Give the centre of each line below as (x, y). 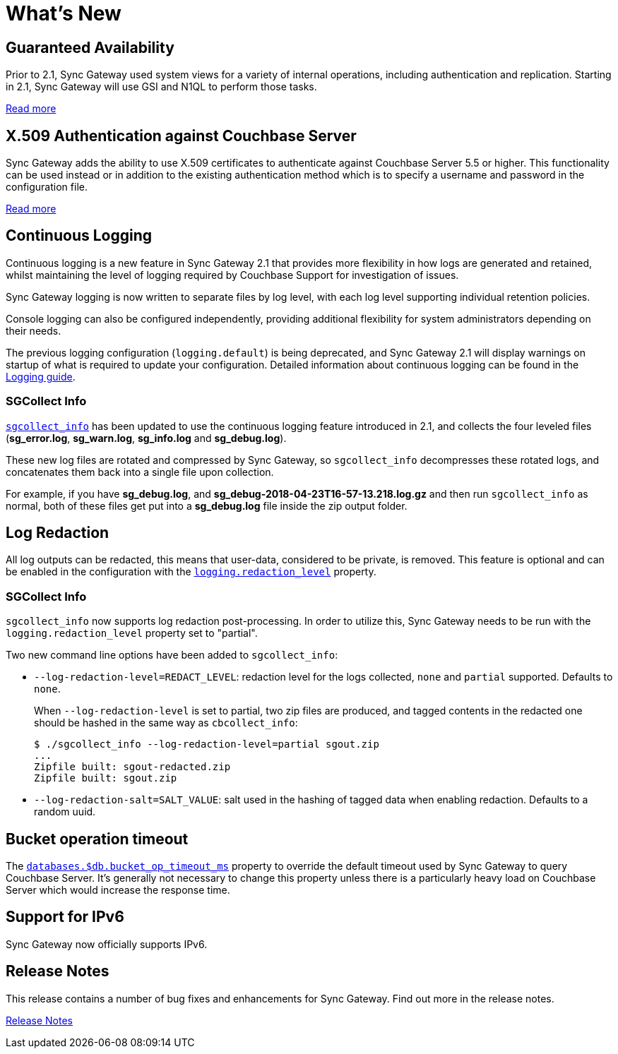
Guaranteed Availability (90, 47)
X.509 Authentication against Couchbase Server (181, 136)
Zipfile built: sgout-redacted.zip (132, 767)
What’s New (64, 13)
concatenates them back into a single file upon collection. (140, 472)
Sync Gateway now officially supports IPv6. (107, 944)
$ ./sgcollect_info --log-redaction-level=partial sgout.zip (207, 744)
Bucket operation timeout (97, 839)
